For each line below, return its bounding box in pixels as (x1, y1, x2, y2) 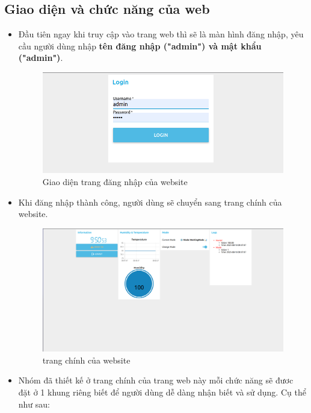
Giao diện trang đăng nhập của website (42, 175, 188, 188)
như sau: (18, 397, 51, 410)
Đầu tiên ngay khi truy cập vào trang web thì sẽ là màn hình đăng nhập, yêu (18, 28, 304, 40)
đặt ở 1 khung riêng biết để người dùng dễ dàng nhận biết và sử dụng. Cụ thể (18, 385, 306, 398)
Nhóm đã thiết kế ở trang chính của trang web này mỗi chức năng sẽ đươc (18, 374, 294, 386)
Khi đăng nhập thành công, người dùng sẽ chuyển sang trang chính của (18, 195, 282, 208)
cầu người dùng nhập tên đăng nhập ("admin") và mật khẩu (18, 39, 262, 52)
